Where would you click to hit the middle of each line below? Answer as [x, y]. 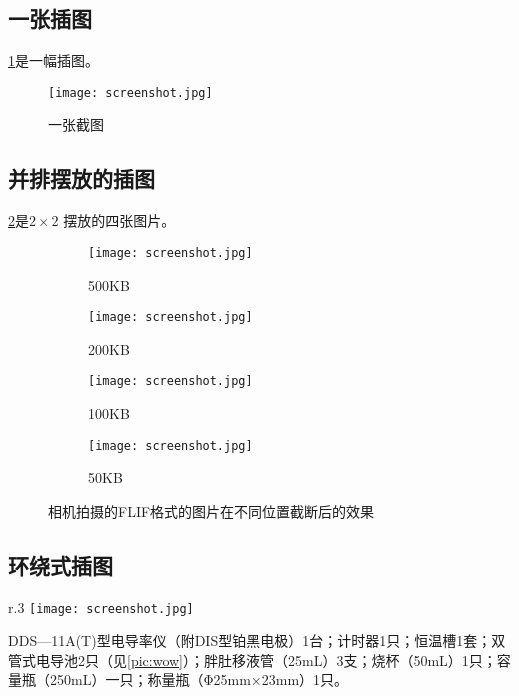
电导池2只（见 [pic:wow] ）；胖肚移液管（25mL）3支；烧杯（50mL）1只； [266, 659]
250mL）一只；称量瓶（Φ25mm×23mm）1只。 [199, 679]
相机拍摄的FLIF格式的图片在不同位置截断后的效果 [211, 510]
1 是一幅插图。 [53, 60]
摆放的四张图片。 [119, 220]
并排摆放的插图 [81, 178]
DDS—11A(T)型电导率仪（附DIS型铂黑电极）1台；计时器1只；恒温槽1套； [250, 640]
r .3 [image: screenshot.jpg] [101, 606]
